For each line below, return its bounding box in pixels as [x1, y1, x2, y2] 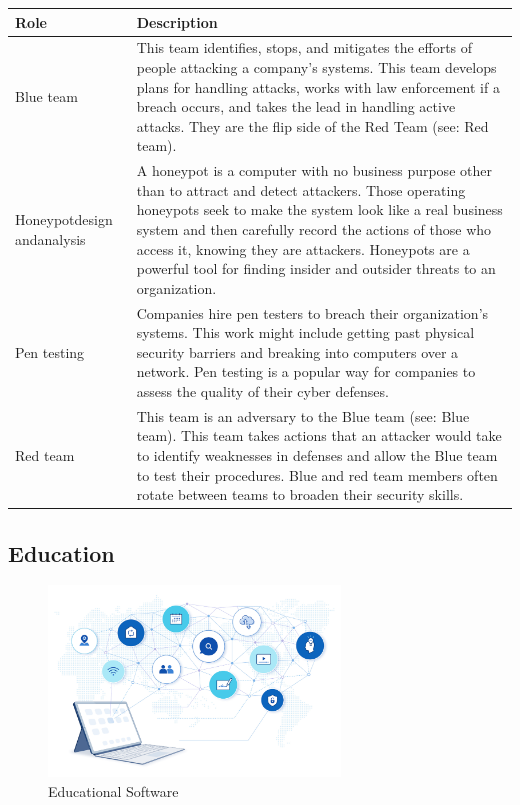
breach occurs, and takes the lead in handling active [136, 96, 456, 117]
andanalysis [15, 228, 86, 249]
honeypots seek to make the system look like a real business [136, 199, 503, 220]
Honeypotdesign [15, 209, 113, 230]
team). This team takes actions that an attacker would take [136, 425, 502, 446]
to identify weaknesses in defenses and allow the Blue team [136, 444, 498, 465]
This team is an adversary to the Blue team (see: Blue [136, 405, 470, 426]
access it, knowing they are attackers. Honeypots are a [136, 238, 470, 259]
